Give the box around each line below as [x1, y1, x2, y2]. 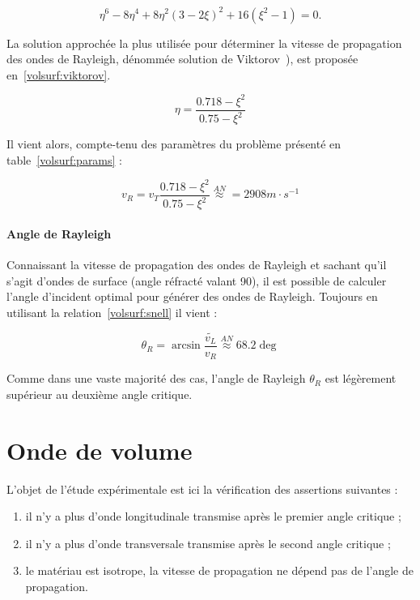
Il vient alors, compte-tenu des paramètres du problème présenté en [6, 135, 342, 152]
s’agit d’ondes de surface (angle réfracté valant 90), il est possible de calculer [6, 272, 387, 289]
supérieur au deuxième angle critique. [6, 385, 193, 402]
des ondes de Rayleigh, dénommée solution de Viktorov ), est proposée [6, 50, 358, 67]
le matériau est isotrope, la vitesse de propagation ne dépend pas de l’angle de [25, 562, 414, 579]
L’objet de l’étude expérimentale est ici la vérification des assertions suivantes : [6, 480, 398, 497]
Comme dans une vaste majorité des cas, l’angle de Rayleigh [6, 370, 306, 387]
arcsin [171, 340, 201, 352]
